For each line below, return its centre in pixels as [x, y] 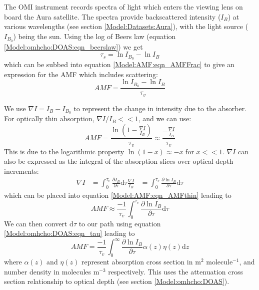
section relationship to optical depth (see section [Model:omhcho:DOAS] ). [117, 281]
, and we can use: [165, 118]
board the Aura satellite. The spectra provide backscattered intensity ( [112, 16]
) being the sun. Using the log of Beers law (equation [94, 36]
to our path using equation [120, 223]
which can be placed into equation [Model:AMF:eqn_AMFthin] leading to [118, 195]
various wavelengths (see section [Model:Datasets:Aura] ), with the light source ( [126, 26]
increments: [21, 171]
